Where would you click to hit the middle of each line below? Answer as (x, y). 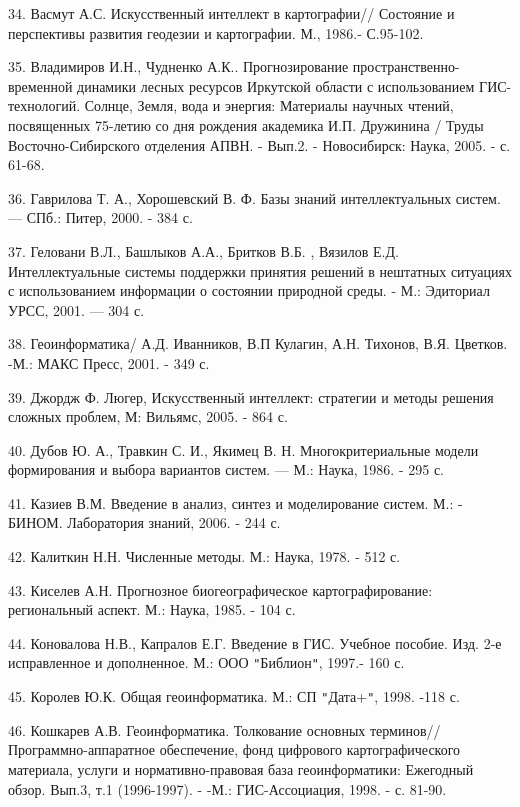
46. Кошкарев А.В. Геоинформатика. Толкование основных (187, 729)
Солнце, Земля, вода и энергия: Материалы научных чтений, (269, 105)
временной (40, 85)
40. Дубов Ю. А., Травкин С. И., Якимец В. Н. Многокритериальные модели (243, 449)
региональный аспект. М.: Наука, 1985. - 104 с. (152, 609)
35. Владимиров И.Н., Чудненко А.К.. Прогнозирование (178, 66)
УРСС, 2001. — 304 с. (76, 309)
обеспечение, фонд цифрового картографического (310, 749)
